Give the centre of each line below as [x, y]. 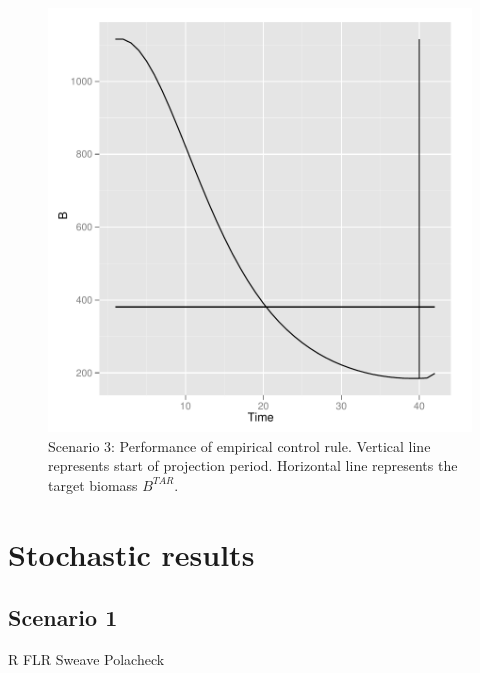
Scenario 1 [63, 617]
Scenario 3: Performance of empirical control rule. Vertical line [239, 445]
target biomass [93, 484]
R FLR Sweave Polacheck [86, 658]
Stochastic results [131, 553]
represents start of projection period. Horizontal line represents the [253, 465]
